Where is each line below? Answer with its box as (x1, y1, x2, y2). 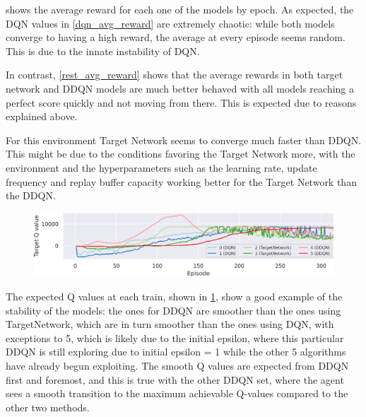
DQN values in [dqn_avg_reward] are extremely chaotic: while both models (6, 16, 335, 30)
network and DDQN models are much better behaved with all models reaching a (6, 81, 355, 95)
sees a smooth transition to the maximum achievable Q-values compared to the (6, 386, 348, 401)
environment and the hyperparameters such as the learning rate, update (6, 160, 317, 175)
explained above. (6, 109, 78, 124)
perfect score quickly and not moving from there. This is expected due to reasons (6, 95, 357, 110)
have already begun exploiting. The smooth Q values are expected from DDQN (6, 358, 349, 372)
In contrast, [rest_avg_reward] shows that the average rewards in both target (6, 67, 343, 82)
